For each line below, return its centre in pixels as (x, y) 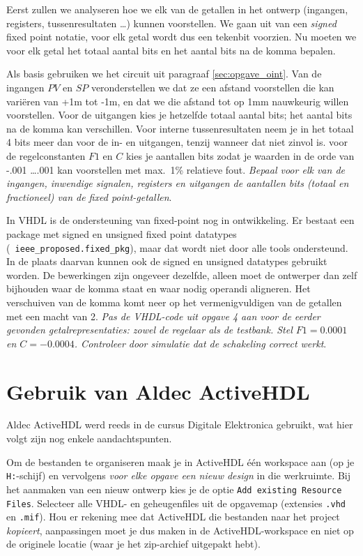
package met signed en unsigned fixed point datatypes (122, 233)
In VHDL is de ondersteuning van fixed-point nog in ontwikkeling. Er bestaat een (180, 220)
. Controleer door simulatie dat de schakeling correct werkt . (200, 343)
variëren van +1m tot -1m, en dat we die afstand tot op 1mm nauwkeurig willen (178, 101)
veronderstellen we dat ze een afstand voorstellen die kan (213, 87)
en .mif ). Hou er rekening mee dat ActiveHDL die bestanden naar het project (173, 517)
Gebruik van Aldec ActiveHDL (158, 391)
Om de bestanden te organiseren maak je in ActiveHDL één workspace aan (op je (180, 461)
